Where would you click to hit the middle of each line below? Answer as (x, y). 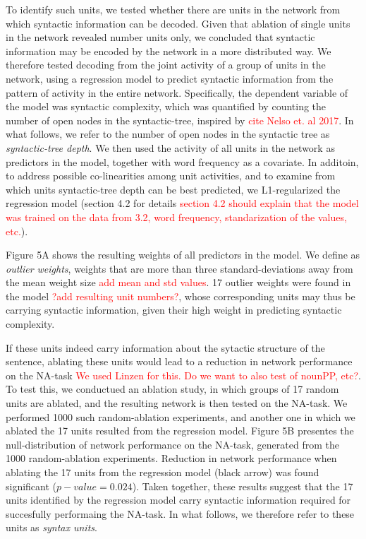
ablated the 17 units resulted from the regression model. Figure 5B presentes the (180, 431)
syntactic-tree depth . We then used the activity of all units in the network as (170, 147)
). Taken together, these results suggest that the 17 (243, 486)
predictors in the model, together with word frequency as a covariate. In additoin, (182, 161)
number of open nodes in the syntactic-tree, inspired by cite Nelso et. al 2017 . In (180, 120)
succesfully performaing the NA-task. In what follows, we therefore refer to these (180, 513)
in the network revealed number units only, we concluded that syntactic (160, 37)
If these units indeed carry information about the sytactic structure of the (165, 347)
